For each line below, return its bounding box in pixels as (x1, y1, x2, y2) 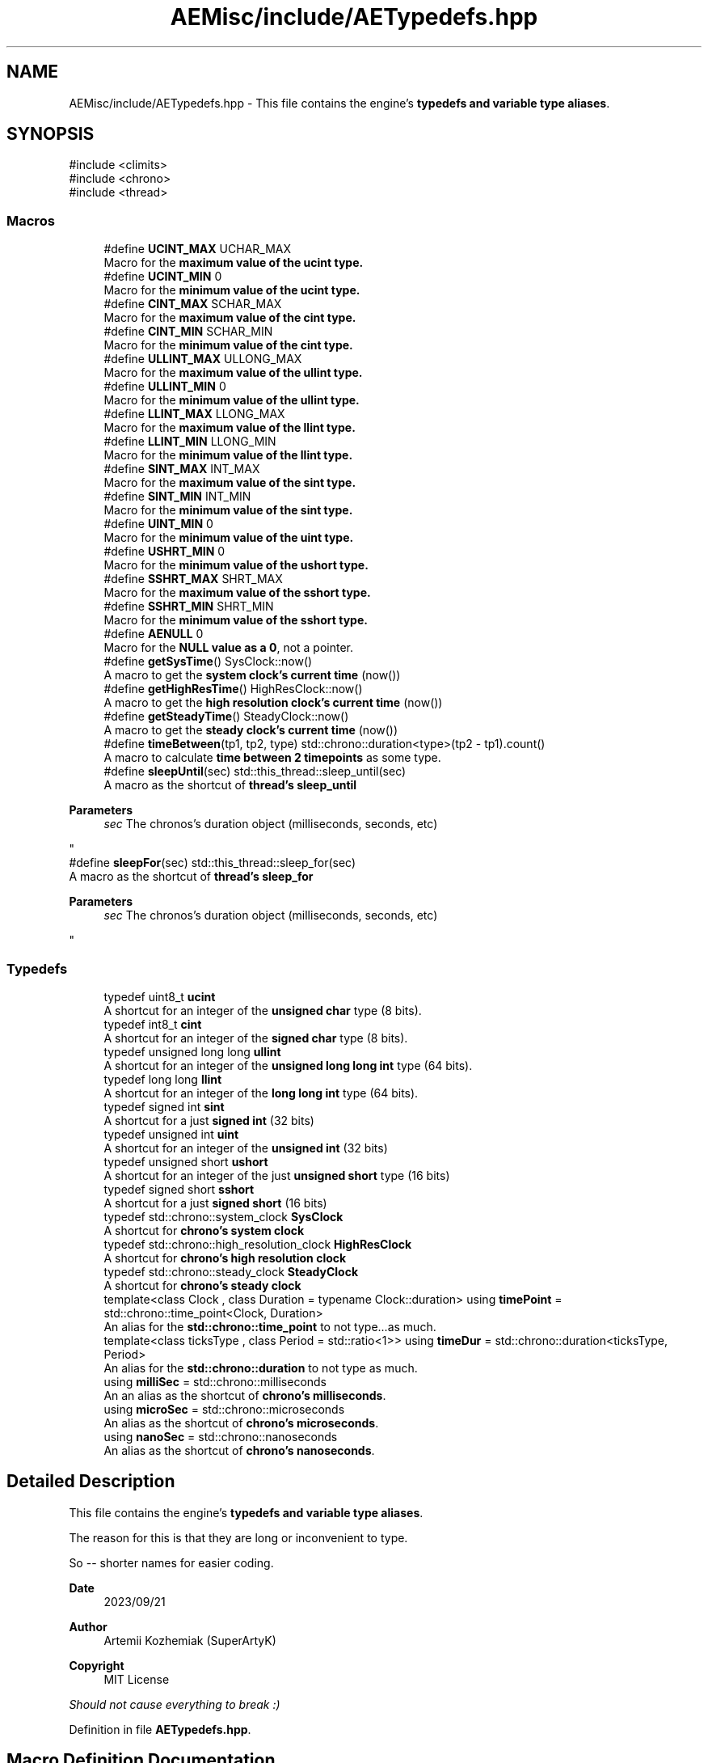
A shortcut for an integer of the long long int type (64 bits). (103, 1085, 419, 1100)
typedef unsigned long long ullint (103, 1044, 281, 1059)
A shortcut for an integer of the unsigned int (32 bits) (103, 1140, 388, 1155)
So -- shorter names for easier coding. (69, 1555, 274, 1570)
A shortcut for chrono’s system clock (103, 1223, 305, 1237)
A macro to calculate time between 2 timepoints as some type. (103, 750, 441, 765)
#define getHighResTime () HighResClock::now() (103, 682, 363, 696)
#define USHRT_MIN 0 (103, 544, 225, 559)
